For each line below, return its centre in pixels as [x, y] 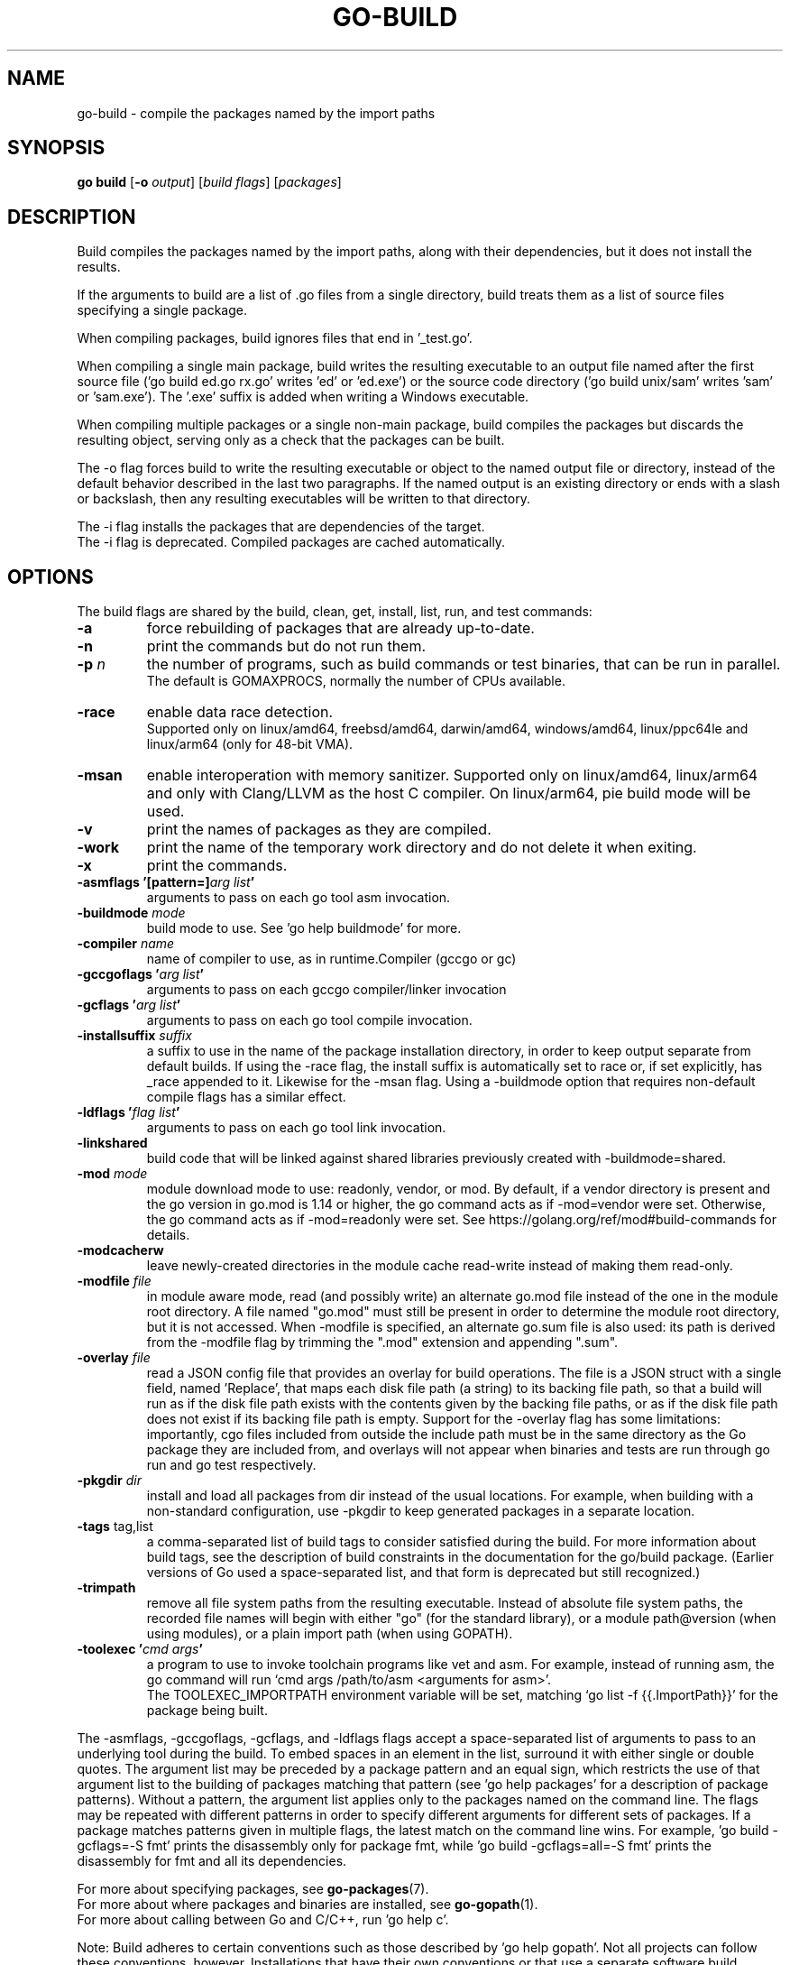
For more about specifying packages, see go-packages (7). [253, 1889]
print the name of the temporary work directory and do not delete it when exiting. [422, 848]
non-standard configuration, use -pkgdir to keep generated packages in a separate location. [421, 1511]
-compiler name [126, 944]
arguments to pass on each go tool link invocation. [296, 1128]
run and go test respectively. [231, 1465]
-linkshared [112, 1143]
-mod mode [112, 1174]
